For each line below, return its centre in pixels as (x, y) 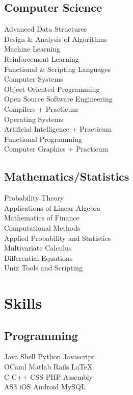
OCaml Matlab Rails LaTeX (48, 367)
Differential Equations (38, 257)
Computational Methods (42, 227)
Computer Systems (34, 79)
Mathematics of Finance (42, 218)
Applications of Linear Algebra (52, 207)
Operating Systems (34, 119)
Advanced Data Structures (46, 29)
